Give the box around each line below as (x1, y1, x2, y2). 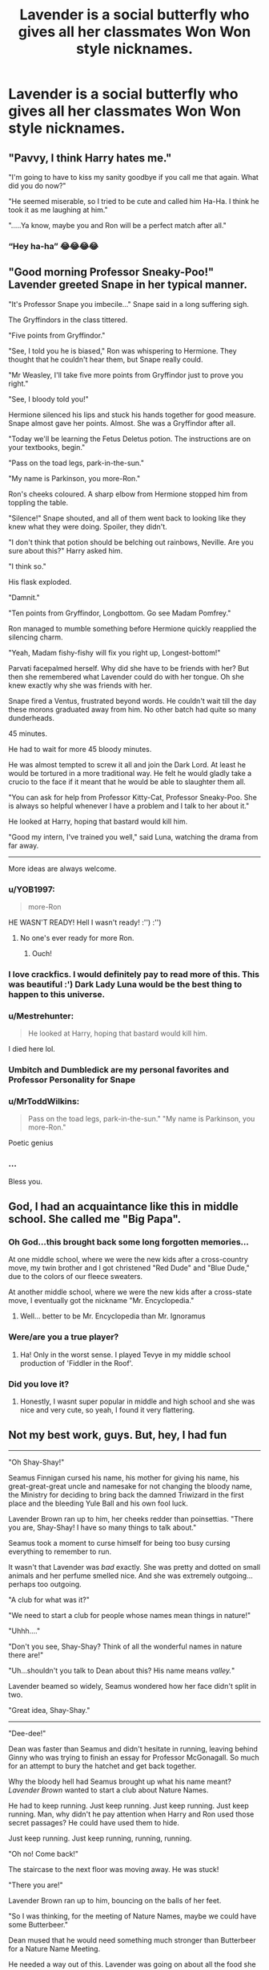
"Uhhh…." (8, 1625, 41, 1636)
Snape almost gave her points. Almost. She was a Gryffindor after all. (8, 418, 236, 427)
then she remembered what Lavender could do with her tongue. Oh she (8, 672, 244, 681)
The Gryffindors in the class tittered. (8, 315, 128, 325)
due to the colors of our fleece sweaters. (8, 1272, 143, 1281)
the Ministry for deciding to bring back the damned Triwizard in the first (8, 1490, 244, 1499)
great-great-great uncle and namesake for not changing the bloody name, (8, 1481, 252, 1491)
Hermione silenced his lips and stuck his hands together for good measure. (8, 410, 256, 419)
